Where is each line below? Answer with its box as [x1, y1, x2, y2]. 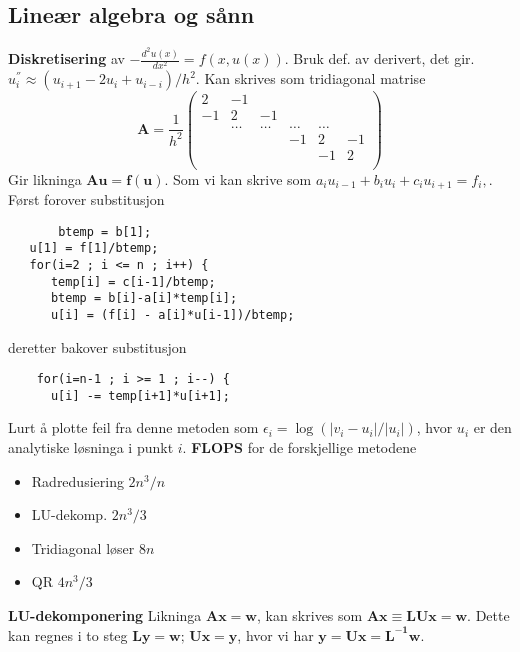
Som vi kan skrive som [173, 168, 312, 189]
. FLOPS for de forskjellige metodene [182, 437, 417, 458]
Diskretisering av [8, 48, 125, 69]
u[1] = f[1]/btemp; [29, 241, 159, 256]
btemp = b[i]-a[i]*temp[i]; [50, 291, 238, 306]
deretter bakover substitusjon [8, 336, 187, 357]
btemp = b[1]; [58, 224, 152, 239]
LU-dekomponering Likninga [8, 604, 202, 625]
